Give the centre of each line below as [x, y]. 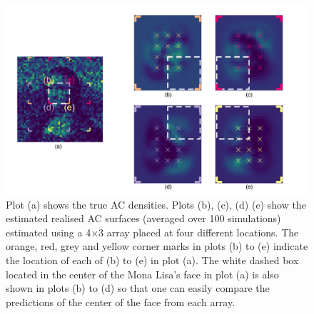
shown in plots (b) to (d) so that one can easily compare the [138, 288]
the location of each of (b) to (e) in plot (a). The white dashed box [152, 260]
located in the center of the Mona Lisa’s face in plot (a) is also [142, 274]
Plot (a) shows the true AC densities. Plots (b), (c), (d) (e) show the [156, 204]
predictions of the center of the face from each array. [121, 302]
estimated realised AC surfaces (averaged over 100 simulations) [143, 218]
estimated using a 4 [49, 232]
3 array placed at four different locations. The [199, 232]
